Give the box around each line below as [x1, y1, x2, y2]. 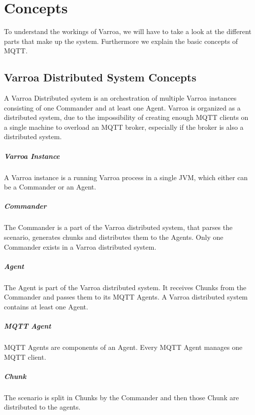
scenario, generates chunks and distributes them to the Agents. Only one [4, 231, 223, 242]
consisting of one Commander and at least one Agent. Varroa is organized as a [4, 102, 241, 113]
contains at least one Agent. [4, 301, 88, 311]
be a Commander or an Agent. [4, 182, 96, 192]
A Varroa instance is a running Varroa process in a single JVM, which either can [4, 172, 248, 182]
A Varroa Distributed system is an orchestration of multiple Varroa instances [4, 93, 237, 103]
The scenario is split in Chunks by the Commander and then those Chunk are [4, 392, 239, 402]
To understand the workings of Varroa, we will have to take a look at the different [4, 26, 252, 37]
